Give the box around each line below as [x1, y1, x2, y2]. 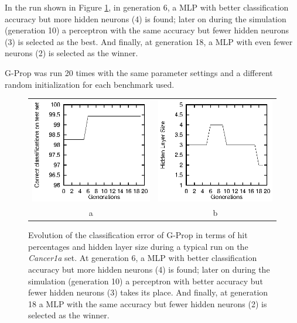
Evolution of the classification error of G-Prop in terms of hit [28, 229, 248, 241]
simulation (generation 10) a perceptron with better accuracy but [28, 274, 263, 287]
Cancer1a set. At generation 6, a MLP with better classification [28, 252, 257, 264]
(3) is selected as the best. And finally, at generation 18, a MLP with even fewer [5, 35, 293, 47]
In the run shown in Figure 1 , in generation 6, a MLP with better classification [5, 1, 289, 13]
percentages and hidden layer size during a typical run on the [28, 240, 248, 252]
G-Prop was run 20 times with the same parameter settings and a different [5, 66, 273, 78]
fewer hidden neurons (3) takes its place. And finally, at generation [28, 286, 268, 298]
